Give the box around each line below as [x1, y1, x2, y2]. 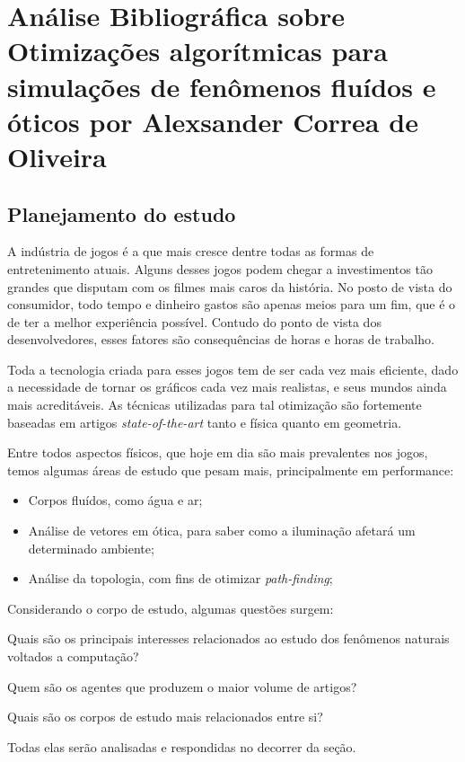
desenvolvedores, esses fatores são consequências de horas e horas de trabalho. [7, 330, 434, 349]
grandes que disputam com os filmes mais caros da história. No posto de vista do [7, 277, 452, 296]
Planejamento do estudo [7, 199, 236, 227]
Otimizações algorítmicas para [7, 32, 388, 69]
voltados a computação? [7, 647, 139, 666]
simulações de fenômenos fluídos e [7, 67, 436, 104]
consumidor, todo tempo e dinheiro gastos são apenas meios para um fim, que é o [7, 295, 456, 314]
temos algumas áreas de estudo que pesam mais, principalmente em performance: [7, 460, 454, 479]
